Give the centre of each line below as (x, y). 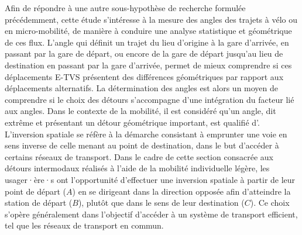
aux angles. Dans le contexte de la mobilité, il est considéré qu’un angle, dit (140, 111)
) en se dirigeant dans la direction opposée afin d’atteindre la (181, 191)
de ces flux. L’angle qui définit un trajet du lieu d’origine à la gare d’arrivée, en (147, 42)
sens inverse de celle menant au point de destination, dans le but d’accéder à (142, 145)
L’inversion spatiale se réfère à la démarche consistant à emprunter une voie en (146, 134)
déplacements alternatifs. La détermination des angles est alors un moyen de (142, 88)
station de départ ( (39, 203)
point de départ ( (36, 191)
